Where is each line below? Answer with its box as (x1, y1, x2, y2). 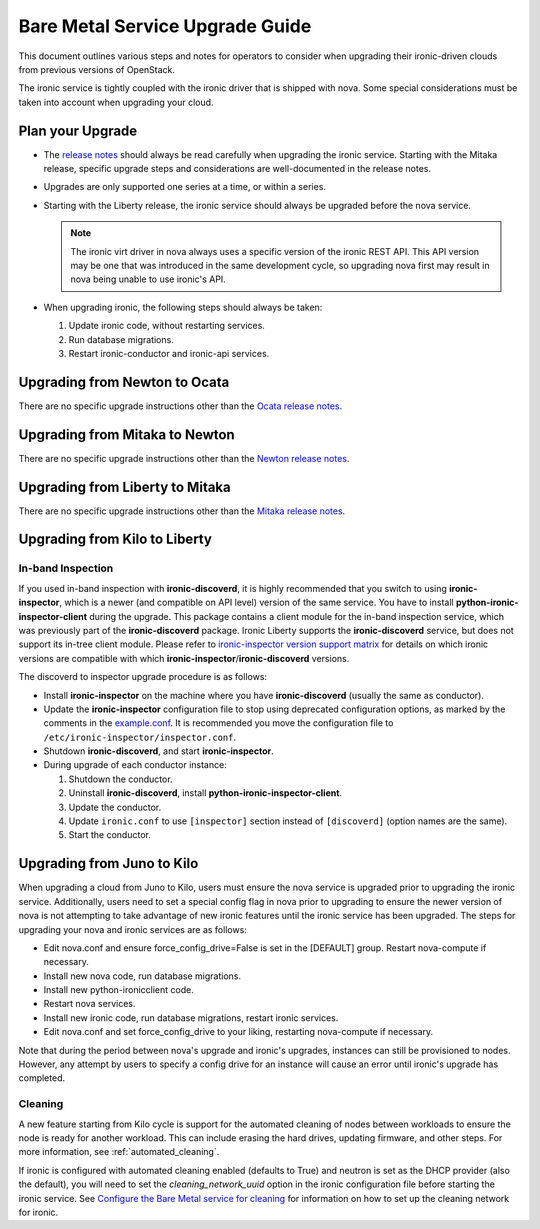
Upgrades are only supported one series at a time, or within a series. (43, 181, 327, 193)
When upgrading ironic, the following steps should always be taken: (43, 301, 323, 313)
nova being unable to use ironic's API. (70, 273, 227, 285)
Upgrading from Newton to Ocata (18, 373, 230, 390)
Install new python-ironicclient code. (43, 984, 194, 996)
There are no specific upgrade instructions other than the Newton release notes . (18, 452, 350, 464)
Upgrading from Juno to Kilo (18, 855, 199, 872)
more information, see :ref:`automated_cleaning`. (18, 1146, 220, 1158)
